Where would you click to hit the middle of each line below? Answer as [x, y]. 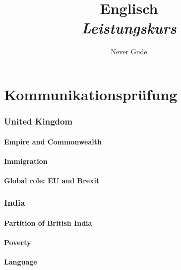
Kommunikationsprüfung [91, 94]
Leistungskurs [129, 28]
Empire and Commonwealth [53, 141]
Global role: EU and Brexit [52, 180]
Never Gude [129, 52]
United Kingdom [38, 121]
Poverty [18, 242]
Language [21, 262]
